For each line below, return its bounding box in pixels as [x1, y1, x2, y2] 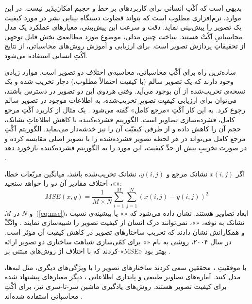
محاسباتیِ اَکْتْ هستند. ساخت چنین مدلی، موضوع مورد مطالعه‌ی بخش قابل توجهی [4, 31, 243, 41]
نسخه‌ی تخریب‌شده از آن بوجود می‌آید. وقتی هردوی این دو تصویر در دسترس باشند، [4, 85, 246, 96]
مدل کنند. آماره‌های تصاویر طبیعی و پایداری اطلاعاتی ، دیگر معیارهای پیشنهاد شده [4, 272, 241, 282]
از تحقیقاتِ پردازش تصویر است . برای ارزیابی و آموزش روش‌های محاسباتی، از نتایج [4, 41, 246, 51]
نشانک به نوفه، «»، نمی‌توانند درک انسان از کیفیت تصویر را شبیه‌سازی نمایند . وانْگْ [4, 217, 245, 227]
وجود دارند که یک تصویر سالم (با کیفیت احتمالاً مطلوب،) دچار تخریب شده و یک [4, 76, 234, 86]
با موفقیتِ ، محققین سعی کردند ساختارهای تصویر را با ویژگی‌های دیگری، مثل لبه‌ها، [4, 262, 247, 272]
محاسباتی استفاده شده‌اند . [4, 290, 83, 301]
